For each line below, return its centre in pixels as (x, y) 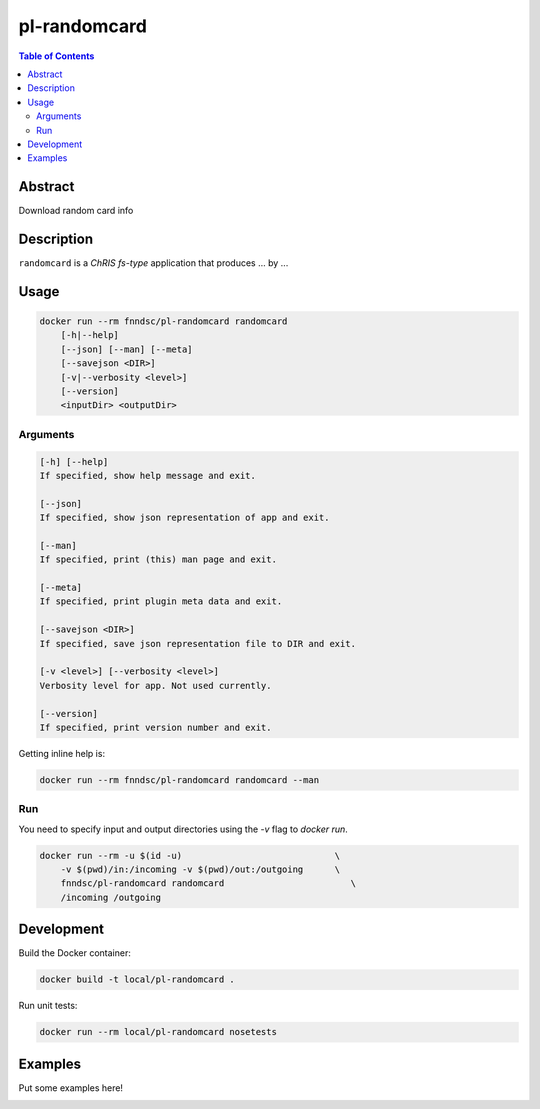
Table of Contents (56, 56)
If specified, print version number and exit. (155, 727)
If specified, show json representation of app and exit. (184, 518)
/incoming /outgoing (111, 897)
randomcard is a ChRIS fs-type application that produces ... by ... (153, 263)
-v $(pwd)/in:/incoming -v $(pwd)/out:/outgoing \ (200, 869)
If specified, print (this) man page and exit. (158, 559)
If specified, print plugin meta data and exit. (161, 601)
